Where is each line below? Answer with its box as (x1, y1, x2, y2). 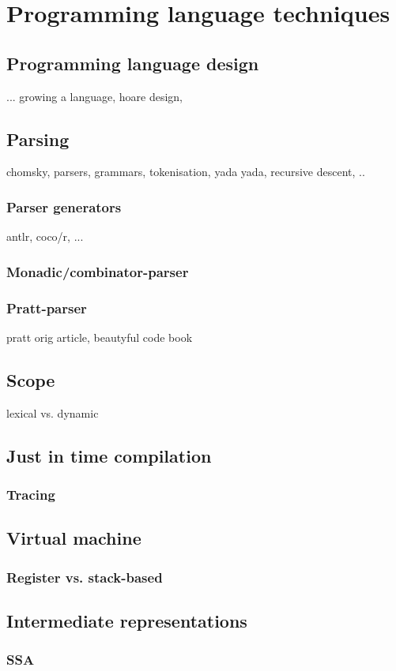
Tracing (6, 484, 55, 504)
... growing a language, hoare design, (6, 88, 183, 104)
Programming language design (6, 51, 259, 75)
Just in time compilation (6, 443, 212, 467)
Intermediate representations (6, 608, 247, 632)
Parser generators (6, 197, 122, 216)
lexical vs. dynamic (6, 404, 99, 421)
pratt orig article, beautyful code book (6, 328, 193, 345)
